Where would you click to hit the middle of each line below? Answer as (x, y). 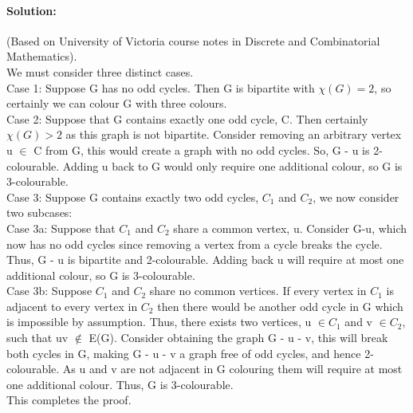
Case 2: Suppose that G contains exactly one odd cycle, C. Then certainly (187, 118)
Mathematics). (42, 56)
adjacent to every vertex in (72, 306)
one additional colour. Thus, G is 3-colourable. (120, 384)
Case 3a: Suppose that (61, 228)
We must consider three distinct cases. (100, 71)
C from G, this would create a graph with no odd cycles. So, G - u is (202, 149)
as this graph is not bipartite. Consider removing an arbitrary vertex (234, 134)
